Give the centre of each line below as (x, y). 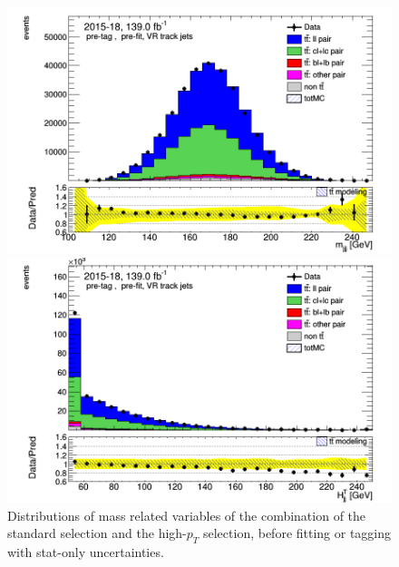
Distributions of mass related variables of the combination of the (187, 515)
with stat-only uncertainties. (86, 551)
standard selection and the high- (97, 533)
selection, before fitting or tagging (297, 533)
